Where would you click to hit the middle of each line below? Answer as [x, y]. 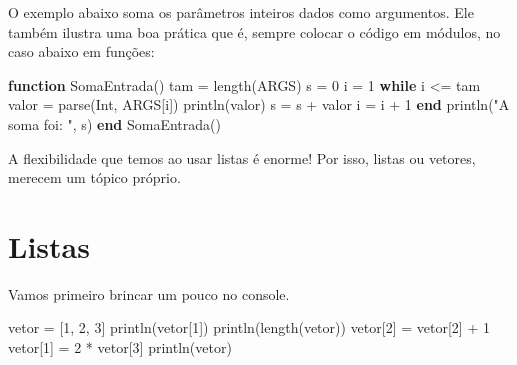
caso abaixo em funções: [81, 51]
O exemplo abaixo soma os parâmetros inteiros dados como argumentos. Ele [241, 12]
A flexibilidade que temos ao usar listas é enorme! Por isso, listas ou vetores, [242, 157]
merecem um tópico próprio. [94, 177]
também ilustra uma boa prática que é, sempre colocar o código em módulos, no [254, 31]
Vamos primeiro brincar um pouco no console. [149, 293]
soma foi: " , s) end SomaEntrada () [114, 123]
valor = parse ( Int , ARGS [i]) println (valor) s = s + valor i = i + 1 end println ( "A [259, 104]
